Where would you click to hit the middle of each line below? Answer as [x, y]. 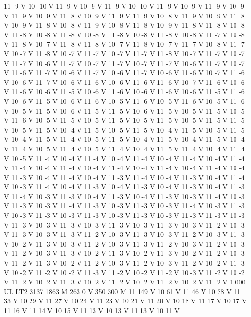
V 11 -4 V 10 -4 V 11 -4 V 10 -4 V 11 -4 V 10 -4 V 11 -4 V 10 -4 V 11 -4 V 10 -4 [124, 168]
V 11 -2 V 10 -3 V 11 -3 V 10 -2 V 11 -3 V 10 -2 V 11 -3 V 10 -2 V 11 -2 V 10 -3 [124, 253]
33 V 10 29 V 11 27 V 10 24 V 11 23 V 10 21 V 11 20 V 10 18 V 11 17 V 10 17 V [125, 301]
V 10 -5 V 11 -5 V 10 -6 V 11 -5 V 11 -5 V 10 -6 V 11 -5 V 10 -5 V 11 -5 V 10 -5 [124, 110]
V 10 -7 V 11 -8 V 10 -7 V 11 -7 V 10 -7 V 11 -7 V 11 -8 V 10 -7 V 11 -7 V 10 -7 [124, 53]
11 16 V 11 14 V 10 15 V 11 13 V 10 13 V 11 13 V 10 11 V [92, 310]
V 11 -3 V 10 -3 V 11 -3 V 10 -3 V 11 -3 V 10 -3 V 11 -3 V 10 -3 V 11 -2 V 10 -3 [124, 225]
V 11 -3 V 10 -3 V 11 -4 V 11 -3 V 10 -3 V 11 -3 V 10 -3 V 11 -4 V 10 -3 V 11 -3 [124, 206]
